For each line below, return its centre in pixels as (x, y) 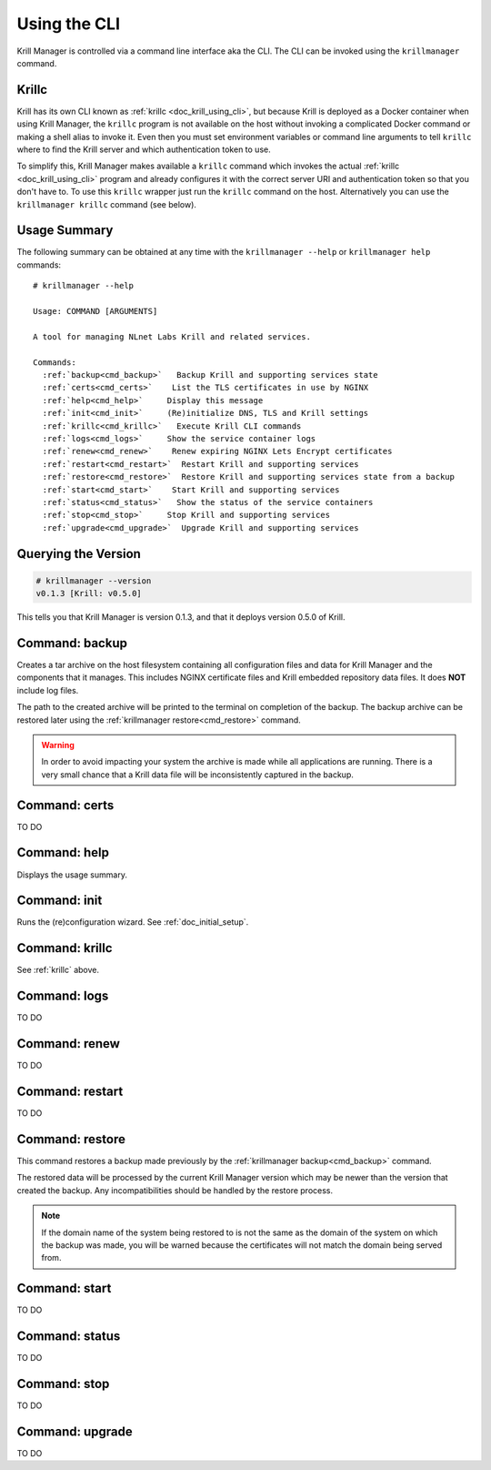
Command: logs (63, 996)
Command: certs (65, 805)
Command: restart (70, 1091)
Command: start (64, 1288)
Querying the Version (79, 554)
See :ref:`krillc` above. (58, 970)
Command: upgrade (75, 1431)
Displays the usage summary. (72, 875)
